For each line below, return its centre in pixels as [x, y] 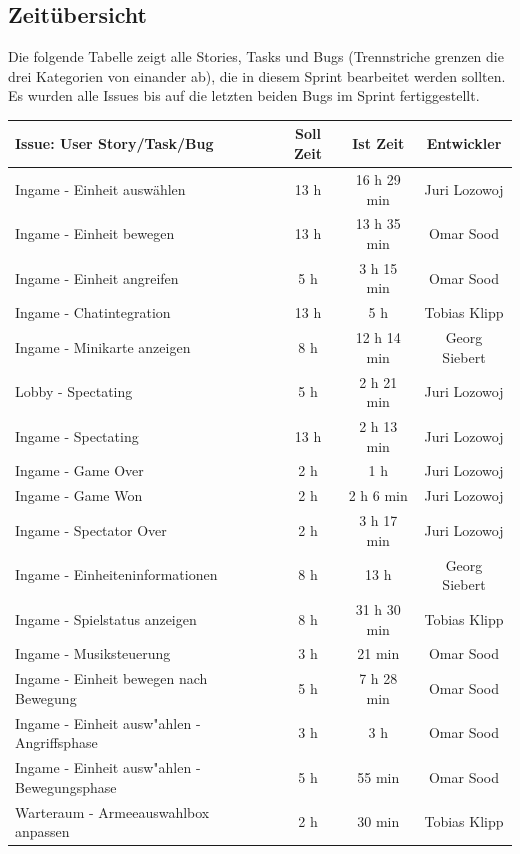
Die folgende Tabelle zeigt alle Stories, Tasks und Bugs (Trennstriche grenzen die [256, 56]
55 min [378, 776]
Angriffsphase [56, 742]
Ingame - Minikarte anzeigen [103, 346]
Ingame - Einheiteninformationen [116, 574]
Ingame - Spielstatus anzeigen [106, 618]
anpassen [42, 831]
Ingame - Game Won [79, 495]
